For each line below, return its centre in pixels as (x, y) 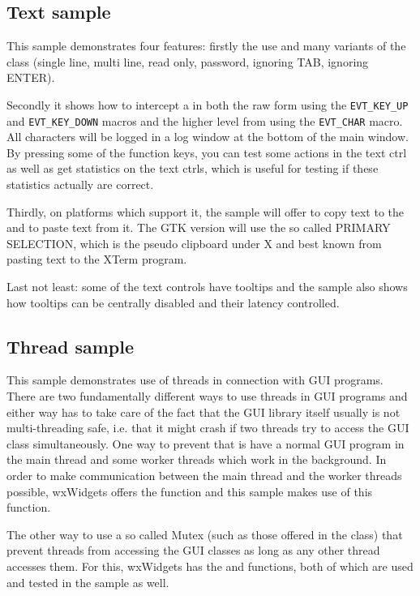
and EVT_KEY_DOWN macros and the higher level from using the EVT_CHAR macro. (205, 120)
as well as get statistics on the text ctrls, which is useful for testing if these (193, 168)
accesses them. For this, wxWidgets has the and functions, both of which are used (210, 566)
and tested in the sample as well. (88, 582)
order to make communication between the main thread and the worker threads (204, 475)
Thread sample (71, 346)
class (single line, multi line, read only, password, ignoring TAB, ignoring (188, 61)
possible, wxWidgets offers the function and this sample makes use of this (190, 491)
